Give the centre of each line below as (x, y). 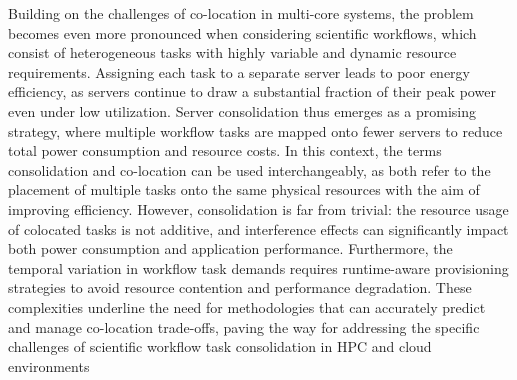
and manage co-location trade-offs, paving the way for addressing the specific (244, 326)
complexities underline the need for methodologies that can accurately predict (247, 306)
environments (49, 365)
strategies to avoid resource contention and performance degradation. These (240, 287)
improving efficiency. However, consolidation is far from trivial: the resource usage (258, 208)
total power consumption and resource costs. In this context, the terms (225, 150)
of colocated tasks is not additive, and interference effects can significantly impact (258, 228)
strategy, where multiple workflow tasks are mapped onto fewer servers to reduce (255, 130)
